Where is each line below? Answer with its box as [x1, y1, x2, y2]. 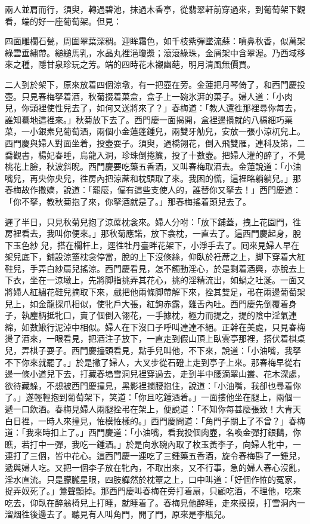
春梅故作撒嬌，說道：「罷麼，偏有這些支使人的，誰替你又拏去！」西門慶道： [5, 183, 301, 196]
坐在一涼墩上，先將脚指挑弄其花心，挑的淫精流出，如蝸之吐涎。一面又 [29, 274, 305, 286]
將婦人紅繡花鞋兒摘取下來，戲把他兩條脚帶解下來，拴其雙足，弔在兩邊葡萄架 [5, 286, 305, 298]
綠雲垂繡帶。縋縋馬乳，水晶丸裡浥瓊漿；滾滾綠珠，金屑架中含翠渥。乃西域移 [5, 46, 305, 59]
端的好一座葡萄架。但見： [21, 14, 122, 27]
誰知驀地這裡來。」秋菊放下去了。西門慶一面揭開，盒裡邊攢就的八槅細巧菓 [5, 113, 293, 125]
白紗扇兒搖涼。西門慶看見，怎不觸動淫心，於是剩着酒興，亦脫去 [46, 262, 297, 274]
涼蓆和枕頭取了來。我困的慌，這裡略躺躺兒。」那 [113, 171, 301, 184]
